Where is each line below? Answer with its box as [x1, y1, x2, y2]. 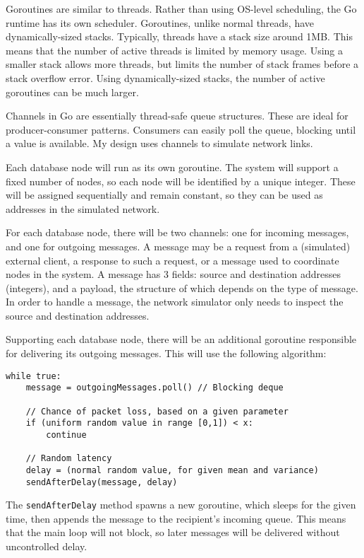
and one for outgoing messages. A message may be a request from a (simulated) [6, 238, 351, 253]
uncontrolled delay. [6, 539, 87, 554]
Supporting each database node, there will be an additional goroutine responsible [6, 332, 357, 347]
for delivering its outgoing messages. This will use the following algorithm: [6, 346, 327, 361]
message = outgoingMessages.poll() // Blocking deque [25, 383, 284, 393]
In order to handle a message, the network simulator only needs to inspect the [6, 294, 344, 309]
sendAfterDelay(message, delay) [25, 477, 178, 487]
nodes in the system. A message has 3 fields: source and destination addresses [6, 267, 341, 281]
